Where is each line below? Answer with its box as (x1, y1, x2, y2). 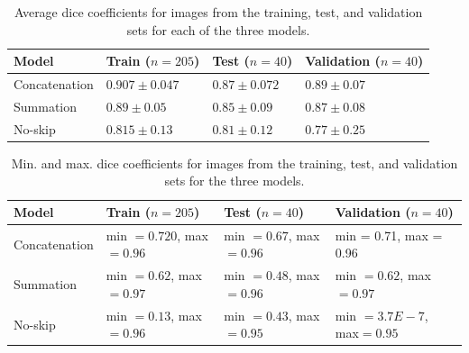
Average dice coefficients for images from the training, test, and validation (14, 3, 423, 21)
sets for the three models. (164, 171, 305, 190)
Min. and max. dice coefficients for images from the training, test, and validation (11, 153, 458, 172)
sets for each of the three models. (126, 20, 310, 39)
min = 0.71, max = (335, 225, 443, 244)
